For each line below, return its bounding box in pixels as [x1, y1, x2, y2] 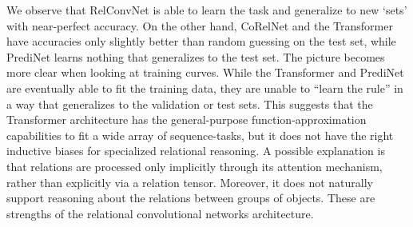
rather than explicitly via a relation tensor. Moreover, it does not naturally [6, 173, 373, 190]
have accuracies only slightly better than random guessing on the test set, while [6, 33, 396, 50]
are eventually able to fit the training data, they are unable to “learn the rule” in [6, 79, 403, 96]
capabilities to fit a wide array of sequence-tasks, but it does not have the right [6, 126, 394, 143]
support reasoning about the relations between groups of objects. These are [6, 189, 375, 206]
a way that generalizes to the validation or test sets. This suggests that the [6, 95, 373, 112]
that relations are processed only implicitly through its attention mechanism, [6, 157, 383, 174]
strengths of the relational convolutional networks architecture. [6, 205, 314, 221]
